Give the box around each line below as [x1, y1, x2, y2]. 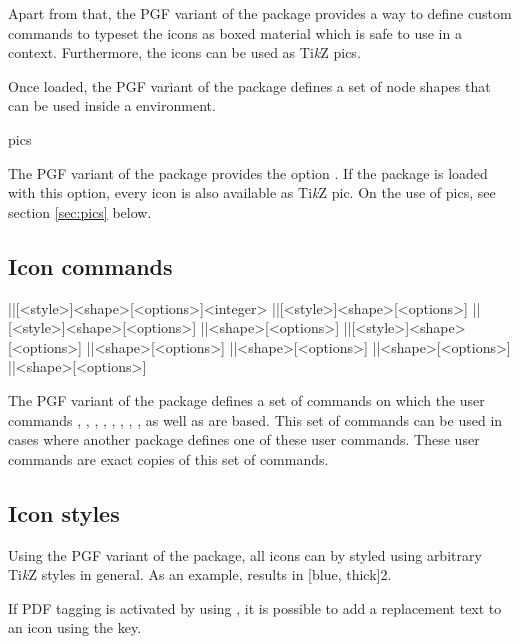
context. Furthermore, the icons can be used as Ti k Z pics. [8, 42, 361, 63]
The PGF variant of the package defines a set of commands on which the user [8, 389, 485, 410]
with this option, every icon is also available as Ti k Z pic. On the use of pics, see [8, 182, 496, 203]
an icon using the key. [8, 617, 142, 638]
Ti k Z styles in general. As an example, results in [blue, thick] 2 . [8, 564, 392, 585]
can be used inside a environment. [8, 95, 216, 116]
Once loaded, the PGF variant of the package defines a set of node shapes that [8, 75, 491, 96]
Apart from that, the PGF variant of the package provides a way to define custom [8, 3, 512, 23]
